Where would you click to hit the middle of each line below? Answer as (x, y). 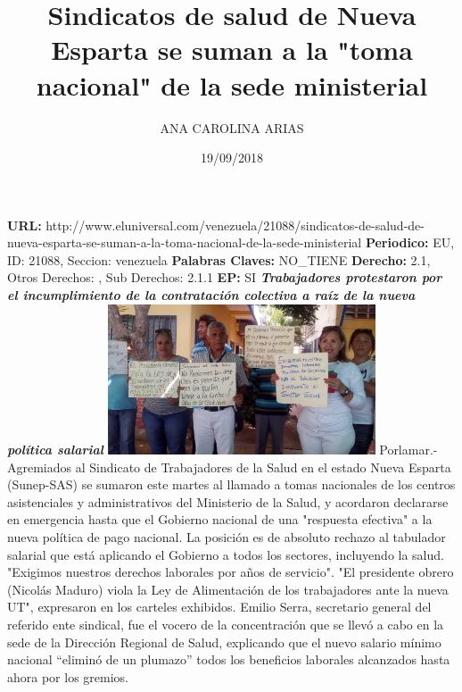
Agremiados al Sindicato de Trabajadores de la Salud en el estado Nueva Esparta (229, 467)
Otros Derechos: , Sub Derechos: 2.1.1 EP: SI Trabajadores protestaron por (225, 277)
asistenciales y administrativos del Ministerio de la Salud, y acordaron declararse (228, 501)
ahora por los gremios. (68, 676)
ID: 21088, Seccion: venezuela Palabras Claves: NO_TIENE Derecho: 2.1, (219, 259)
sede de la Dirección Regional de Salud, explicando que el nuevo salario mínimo (224, 642)
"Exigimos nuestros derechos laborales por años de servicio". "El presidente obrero (231, 572)
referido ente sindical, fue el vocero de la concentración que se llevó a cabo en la (226, 625)
